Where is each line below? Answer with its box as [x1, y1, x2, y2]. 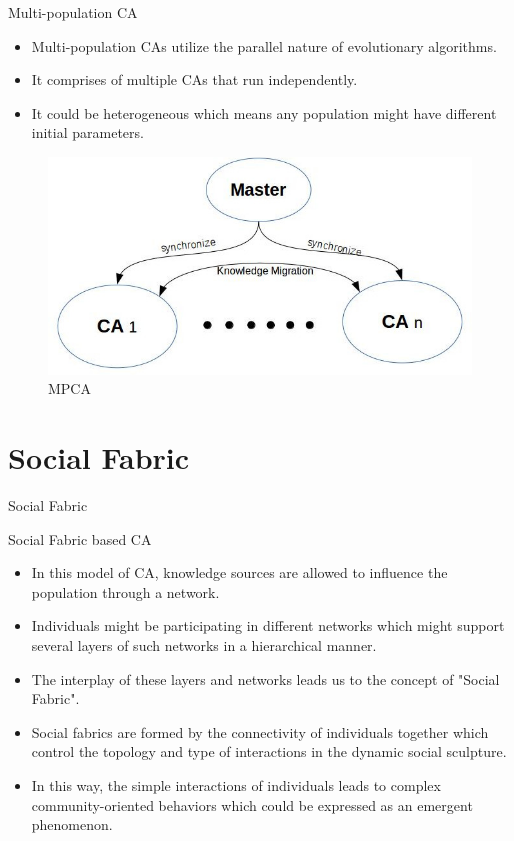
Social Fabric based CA [8, 528, 152, 549]
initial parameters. [31, 122, 144, 143]
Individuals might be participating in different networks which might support [31, 615, 505, 636]
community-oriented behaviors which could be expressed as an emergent [31, 794, 473, 815]
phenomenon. [31, 814, 113, 835]
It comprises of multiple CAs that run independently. [31, 69, 358, 90]
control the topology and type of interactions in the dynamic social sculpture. [31, 741, 507, 762]
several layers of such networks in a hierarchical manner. [31, 635, 377, 656]
